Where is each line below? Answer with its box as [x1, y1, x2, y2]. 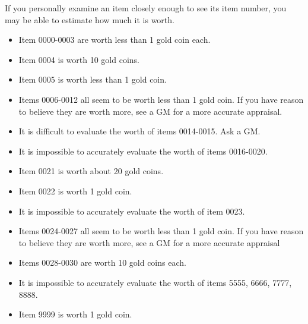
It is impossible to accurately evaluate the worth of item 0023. [18, 205, 245, 217]
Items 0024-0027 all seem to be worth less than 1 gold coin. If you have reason [18, 225, 304, 237]
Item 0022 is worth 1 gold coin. [18, 184, 132, 197]
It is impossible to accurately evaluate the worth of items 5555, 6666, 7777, [18, 276, 292, 288]
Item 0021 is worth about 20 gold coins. [18, 165, 164, 177]
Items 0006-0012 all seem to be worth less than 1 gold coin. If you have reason [18, 93, 304, 105]
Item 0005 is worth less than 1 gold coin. [18, 73, 167, 86]
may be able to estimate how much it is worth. [5, 13, 174, 26]
